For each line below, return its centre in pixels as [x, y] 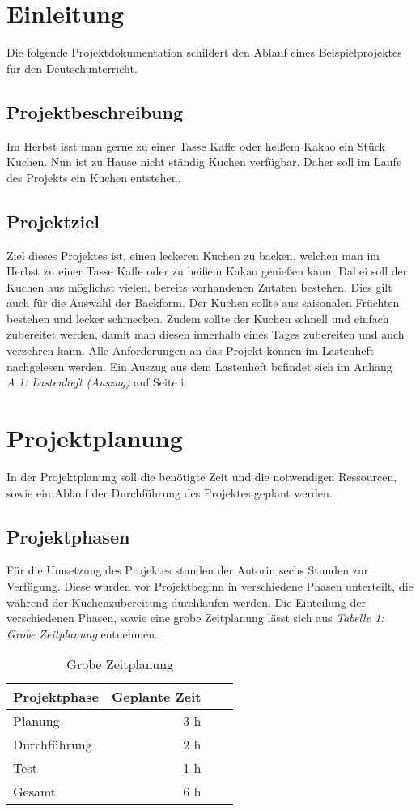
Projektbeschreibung [95, 111]
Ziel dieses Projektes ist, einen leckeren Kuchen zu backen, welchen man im [193, 255]
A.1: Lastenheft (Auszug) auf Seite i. [97, 382]
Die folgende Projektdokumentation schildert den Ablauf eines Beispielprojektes [204, 52]
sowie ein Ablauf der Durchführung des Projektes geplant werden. [170, 492]
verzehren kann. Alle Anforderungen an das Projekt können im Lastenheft [191, 350]
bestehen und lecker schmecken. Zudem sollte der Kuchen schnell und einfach [198, 318]
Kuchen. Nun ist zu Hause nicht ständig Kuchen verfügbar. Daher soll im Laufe [204, 162]
